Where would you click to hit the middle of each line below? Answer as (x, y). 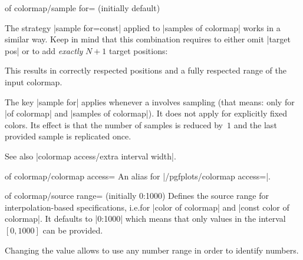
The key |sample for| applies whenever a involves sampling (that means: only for (150, 101)
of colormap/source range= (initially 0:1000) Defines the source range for (137, 196)
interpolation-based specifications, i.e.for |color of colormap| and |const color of (147, 207)
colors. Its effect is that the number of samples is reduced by (114, 124)
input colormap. (34, 81)
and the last (255, 124)
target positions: (139, 50)
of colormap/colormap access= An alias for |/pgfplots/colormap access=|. (138, 176)
